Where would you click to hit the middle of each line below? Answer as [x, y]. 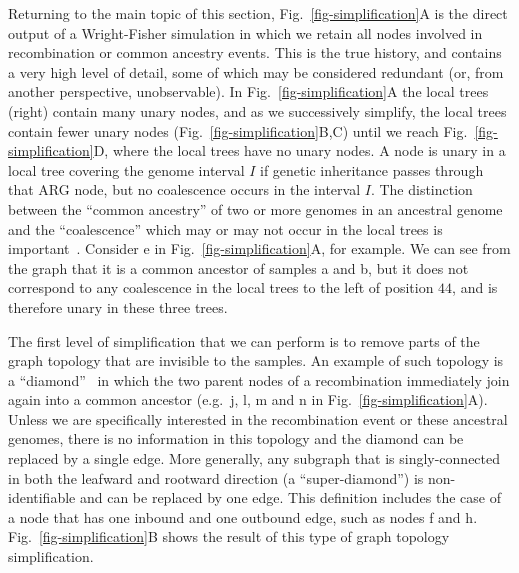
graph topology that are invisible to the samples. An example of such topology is [256, 360]
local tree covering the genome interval [126, 169]
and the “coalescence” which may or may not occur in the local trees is [225, 228]
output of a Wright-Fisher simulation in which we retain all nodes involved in [245, 32]
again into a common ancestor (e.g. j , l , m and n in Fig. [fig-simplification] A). [248, 399]
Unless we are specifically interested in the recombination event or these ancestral [258, 418]
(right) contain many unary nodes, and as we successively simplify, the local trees [257, 110]
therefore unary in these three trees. [118, 306]
